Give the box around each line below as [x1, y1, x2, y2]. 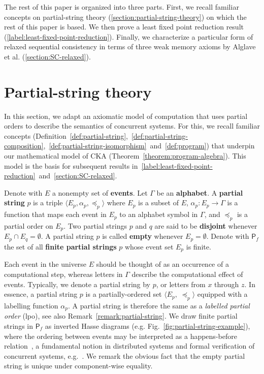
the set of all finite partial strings [4, 241, 117, 252]
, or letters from [156, 278, 206, 289]
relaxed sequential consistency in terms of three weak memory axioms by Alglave [4, 41, 256, 52]
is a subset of [138, 197, 179, 208]
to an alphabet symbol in [119, 209, 198, 220]
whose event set [124, 241, 174, 252]
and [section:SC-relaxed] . [39, 170, 117, 181]
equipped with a [197, 289, 248, 299]
